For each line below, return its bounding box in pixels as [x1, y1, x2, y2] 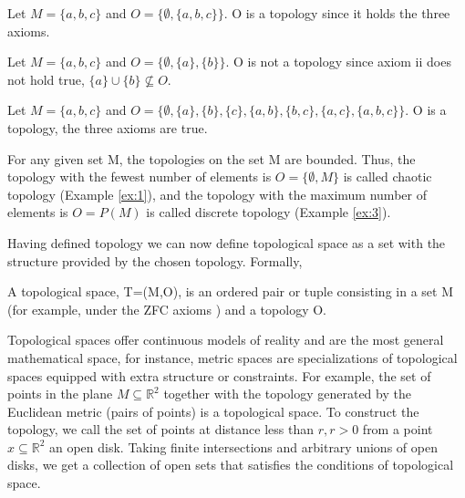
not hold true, [7, 69, 85, 88]
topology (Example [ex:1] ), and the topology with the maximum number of [7, 184, 427, 203]
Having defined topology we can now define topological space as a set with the [7, 233, 446, 252]
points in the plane [7, 384, 113, 403]
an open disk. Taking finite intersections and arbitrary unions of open [48, 437, 438, 456]
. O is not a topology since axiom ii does [225, 52, 451, 71]
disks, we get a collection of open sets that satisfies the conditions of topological [7, 455, 454, 474]
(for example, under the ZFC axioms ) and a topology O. [7, 299, 326, 318]
